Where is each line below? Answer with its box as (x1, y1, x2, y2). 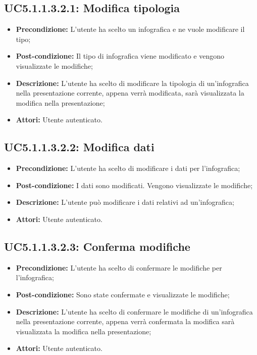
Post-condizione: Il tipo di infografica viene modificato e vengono (16, 51, 224, 61)
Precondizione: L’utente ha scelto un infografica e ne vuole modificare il (16, 24, 245, 34)
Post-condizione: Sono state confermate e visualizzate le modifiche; (16, 289, 230, 299)
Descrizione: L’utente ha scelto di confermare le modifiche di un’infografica (16, 306, 253, 317)
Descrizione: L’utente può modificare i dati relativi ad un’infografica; (16, 197, 234, 207)
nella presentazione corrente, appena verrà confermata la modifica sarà (16, 316, 235, 327)
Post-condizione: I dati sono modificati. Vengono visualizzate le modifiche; (16, 180, 253, 190)
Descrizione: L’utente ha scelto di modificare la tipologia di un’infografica (16, 77, 249, 88)
